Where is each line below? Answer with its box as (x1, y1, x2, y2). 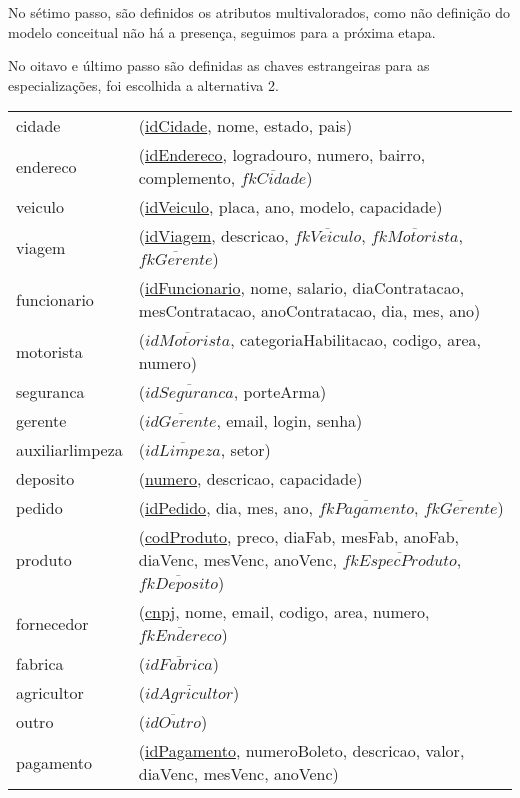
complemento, (138, 166, 236, 190)
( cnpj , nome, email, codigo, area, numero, (138, 600, 430, 624)
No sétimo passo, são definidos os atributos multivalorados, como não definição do (8, 2, 510, 22)
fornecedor (16, 611, 89, 635)
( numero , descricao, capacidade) (138, 467, 363, 491)
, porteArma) (233, 380, 327, 404)
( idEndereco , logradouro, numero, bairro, (138, 143, 426, 167)
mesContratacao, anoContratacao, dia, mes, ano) (138, 299, 481, 323)
